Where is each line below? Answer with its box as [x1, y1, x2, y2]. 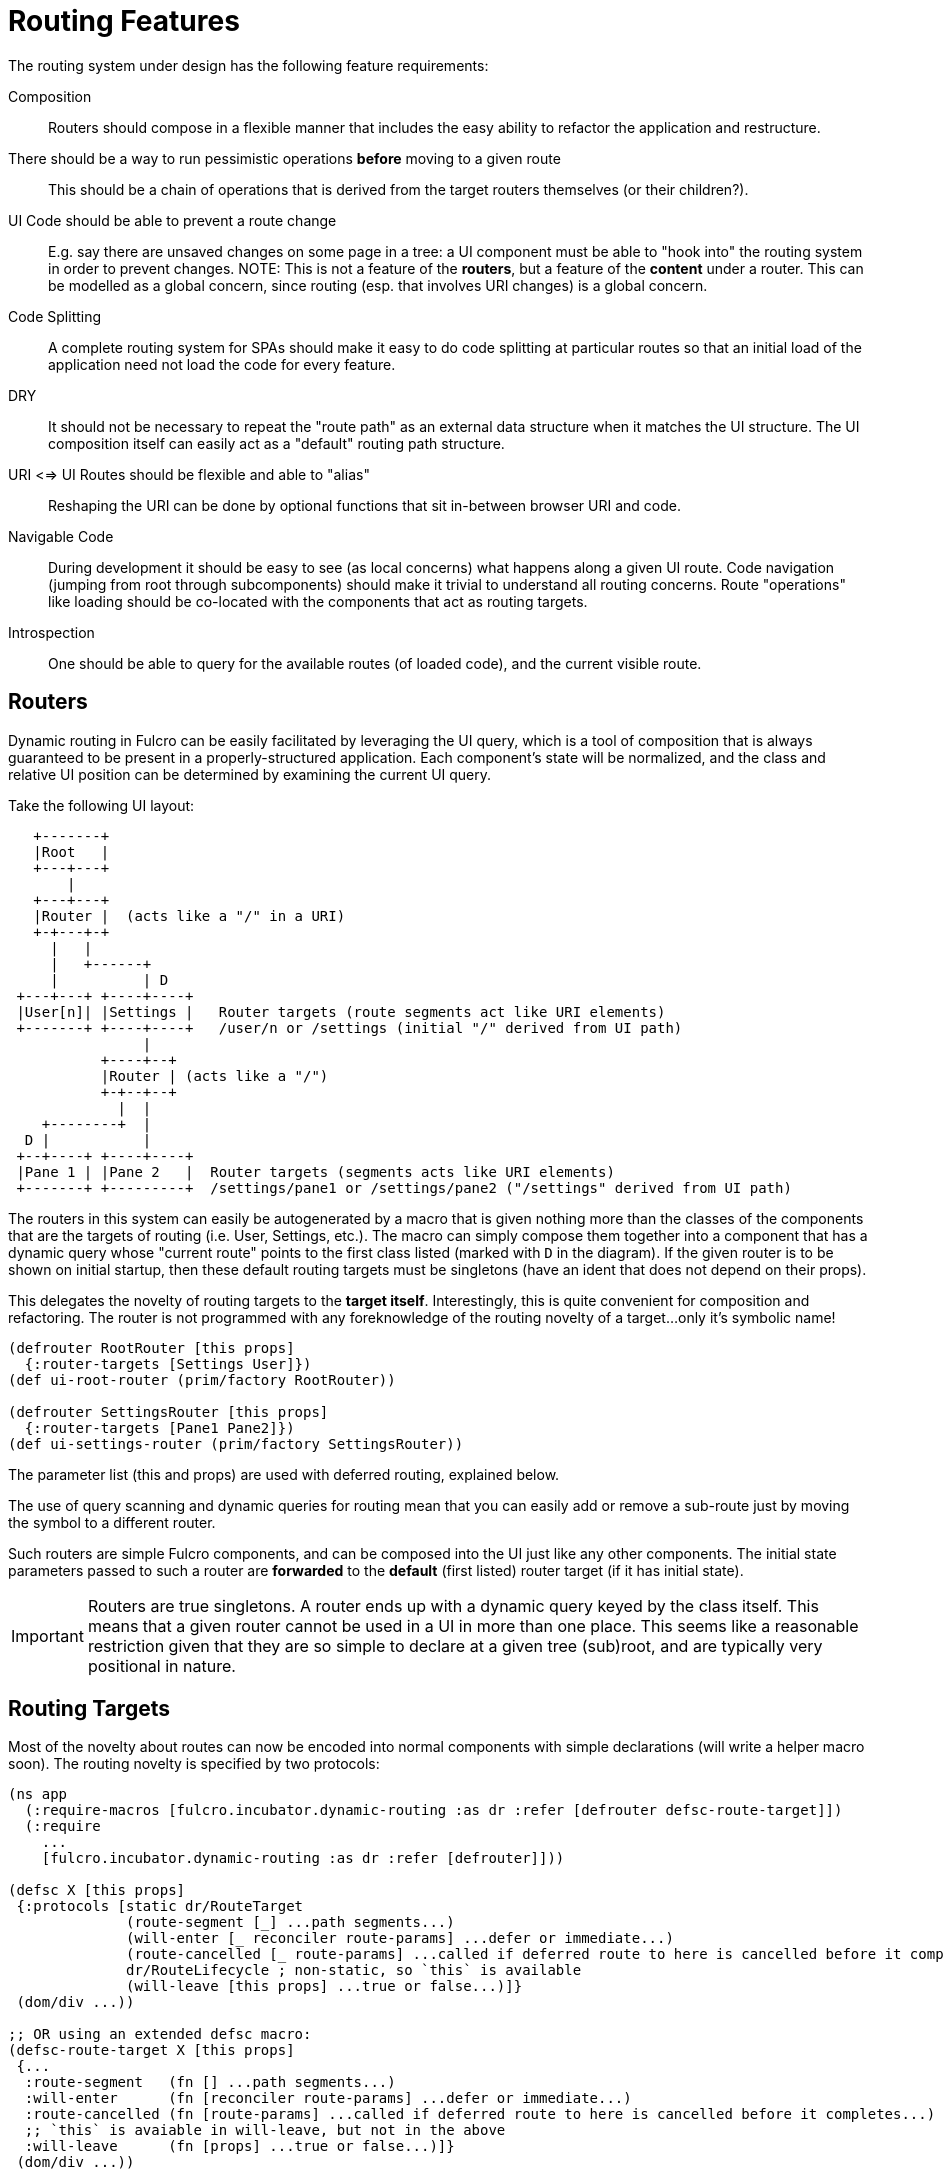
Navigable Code [8, 527, 114, 545]
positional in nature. [87, 1655, 236, 1676]
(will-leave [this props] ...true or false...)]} [126, 1978, 523, 1995]
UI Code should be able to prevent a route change [8, 211, 337, 229]
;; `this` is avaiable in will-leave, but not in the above [24, 2122, 506, 2139]
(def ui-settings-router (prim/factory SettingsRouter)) [8, 1435, 464, 1452]
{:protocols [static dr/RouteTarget [16, 1898, 304, 1915]
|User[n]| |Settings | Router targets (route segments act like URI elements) [16, 1003, 666, 1020]
